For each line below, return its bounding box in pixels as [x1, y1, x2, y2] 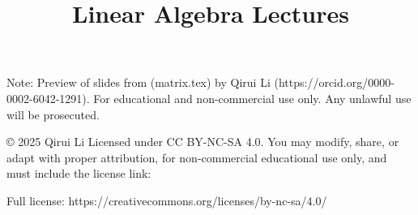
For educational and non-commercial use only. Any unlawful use [93, 89, 412, 106]
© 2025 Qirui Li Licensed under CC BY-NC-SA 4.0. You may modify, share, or [6, 133, 399, 150]
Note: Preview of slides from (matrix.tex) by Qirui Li [6, 74, 271, 91]
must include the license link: [6, 165, 151, 182]
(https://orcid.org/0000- [274, 74, 395, 91]
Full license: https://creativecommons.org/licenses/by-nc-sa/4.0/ [6, 191, 327, 209]
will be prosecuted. [6, 105, 100, 123]
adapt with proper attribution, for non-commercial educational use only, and [6, 148, 387, 166]
